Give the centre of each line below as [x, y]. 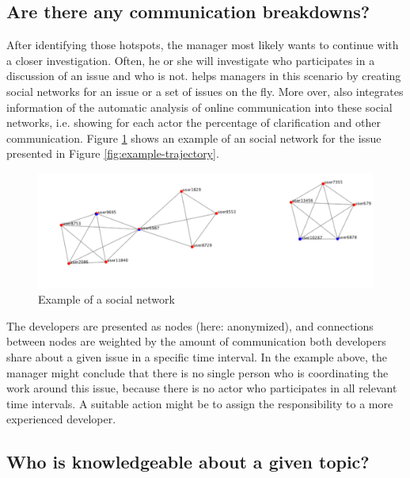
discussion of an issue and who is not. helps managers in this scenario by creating [204, 76]
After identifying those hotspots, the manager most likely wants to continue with [203, 45]
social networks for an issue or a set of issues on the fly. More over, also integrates [205, 91]
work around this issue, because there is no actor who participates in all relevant [202, 388]
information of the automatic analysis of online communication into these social [199, 107]
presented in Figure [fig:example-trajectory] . [113, 153]
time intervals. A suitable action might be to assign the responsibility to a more [200, 403]
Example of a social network [106, 299]
